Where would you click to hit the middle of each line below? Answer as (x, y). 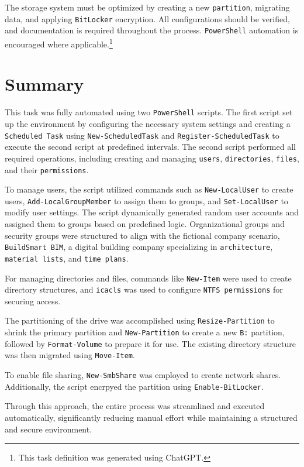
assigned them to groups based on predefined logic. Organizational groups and (145, 224)
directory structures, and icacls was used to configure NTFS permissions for (144, 289)
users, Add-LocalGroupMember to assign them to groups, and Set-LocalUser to (146, 200)
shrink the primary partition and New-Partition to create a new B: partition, (145, 332)
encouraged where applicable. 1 (59, 43)
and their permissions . (47, 169)
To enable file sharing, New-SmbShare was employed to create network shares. (143, 375)
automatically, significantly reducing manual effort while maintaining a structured (151, 417)
